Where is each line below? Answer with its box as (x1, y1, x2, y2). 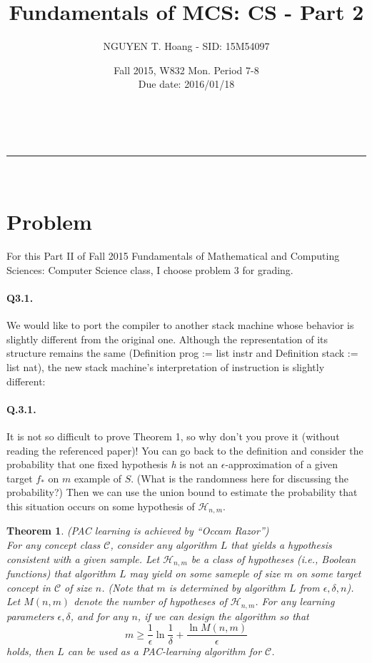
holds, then (6, 644, 54, 659)
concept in (6, 580, 51, 594)
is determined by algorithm (169, 580, 286, 594)
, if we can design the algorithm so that (137, 608, 309, 623)
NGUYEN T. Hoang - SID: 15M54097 (103, 39, 270, 54)
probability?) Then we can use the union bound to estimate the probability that (6, 485, 358, 500)
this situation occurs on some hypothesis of (6, 498, 195, 513)
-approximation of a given (225, 457, 338, 472)
